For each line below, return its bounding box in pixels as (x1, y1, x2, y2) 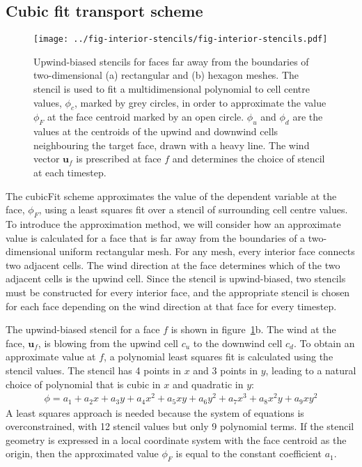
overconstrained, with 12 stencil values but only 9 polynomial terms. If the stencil (6, 419, 354, 434)
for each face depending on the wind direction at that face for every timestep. (6, 298, 337, 313)
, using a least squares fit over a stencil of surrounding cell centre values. (38, 202, 348, 217)
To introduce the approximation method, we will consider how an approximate (6, 217, 341, 231)
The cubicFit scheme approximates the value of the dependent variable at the (6, 188, 337, 203)
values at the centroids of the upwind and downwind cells (33, 124, 278, 139)
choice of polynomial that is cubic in (6, 376, 161, 391)
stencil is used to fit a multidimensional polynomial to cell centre (33, 82, 310, 96)
